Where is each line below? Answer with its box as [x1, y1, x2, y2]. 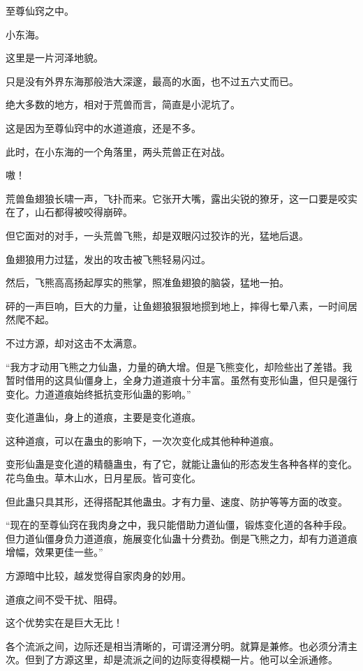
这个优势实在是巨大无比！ [6, 615, 123, 630]
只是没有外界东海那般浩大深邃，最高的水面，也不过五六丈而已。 [6, 73, 299, 88]
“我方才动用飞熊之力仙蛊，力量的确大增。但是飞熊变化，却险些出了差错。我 [6, 359, 353, 374]
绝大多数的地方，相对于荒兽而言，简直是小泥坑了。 [6, 97, 240, 112]
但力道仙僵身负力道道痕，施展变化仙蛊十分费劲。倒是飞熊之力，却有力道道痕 [6, 531, 357, 545]
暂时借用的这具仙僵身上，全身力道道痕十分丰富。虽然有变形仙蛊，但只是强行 [6, 373, 357, 388]
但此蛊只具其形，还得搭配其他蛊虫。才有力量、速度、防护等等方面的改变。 [6, 494, 348, 508]
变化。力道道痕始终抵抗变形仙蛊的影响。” [6, 386, 191, 401]
